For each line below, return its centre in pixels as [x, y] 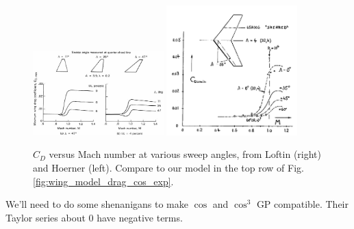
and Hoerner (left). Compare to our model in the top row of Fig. [168, 168]
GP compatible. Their [303, 204]
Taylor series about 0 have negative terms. [94, 217]
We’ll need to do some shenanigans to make [97, 204]
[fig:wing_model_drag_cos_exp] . [103, 181]
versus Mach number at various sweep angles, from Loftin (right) [185, 154]
